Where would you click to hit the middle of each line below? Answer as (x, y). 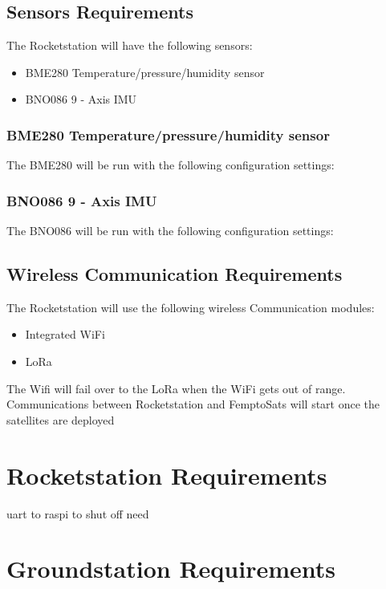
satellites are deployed (61, 419)
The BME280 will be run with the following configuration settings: (171, 165)
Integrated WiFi (65, 334)
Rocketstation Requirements (167, 475)
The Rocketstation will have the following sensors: (130, 45)
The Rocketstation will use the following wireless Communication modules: (191, 307)
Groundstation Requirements (171, 569)
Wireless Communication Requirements (175, 274)
